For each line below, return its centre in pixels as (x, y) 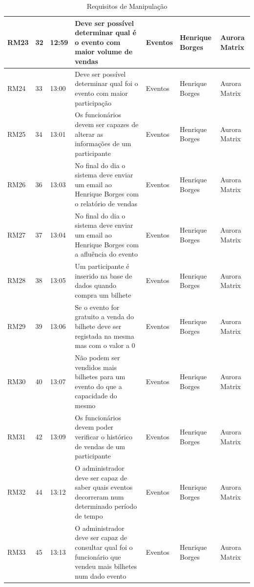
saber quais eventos (104, 487)
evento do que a (98, 386)
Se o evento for (97, 307)
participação (93, 102)
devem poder (94, 427)
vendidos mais (96, 367)
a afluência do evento (106, 254)
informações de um (103, 143)
